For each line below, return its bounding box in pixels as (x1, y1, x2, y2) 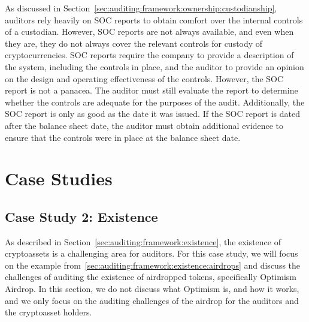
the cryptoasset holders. (5, 306, 92, 318)
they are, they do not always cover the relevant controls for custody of (5, 37, 263, 49)
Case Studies (5, 166, 113, 191)
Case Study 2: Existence (5, 207, 158, 225)
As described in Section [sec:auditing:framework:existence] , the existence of (5, 235, 281, 248)
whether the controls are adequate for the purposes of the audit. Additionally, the (5, 95, 305, 108)
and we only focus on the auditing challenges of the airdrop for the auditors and (5, 294, 299, 306)
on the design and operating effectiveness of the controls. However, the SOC (5, 72, 284, 85)
